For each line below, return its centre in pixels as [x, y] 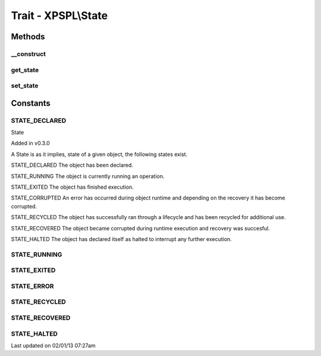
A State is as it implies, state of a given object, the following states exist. [99, 154]
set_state [25, 86]
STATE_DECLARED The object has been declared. [72, 165]
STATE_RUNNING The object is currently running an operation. [88, 176]
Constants [31, 103]
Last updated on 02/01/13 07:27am [53, 345]
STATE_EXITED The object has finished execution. [72, 187]
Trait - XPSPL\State [59, 15]
